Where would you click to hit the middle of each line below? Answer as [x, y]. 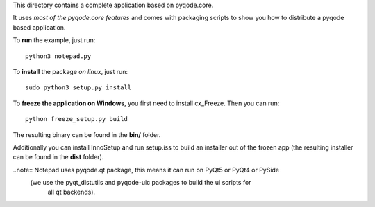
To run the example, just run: [54, 40]
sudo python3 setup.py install [78, 88]
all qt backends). [72, 192]
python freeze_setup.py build [77, 119]
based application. [39, 27]
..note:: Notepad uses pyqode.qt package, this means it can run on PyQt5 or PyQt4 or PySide [146, 170]
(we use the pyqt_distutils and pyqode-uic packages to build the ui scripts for [141, 183]
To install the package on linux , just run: [70, 71]
